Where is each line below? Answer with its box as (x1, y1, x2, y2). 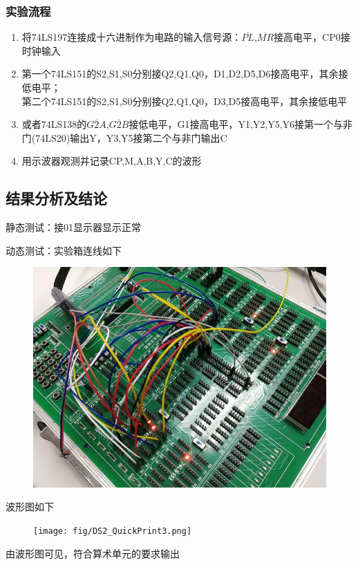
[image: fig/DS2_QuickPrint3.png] (33, 526, 192, 537)
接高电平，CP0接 (274, 30, 350, 44)
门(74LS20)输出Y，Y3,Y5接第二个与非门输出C (21, 130, 227, 145)
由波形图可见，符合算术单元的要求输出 (6, 546, 180, 560)
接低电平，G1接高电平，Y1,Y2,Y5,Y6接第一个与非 (129, 117, 353, 131)
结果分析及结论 (6, 187, 107, 209)
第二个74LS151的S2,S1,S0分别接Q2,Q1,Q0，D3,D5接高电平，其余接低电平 (21, 93, 348, 108)
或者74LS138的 (21, 117, 87, 131)
